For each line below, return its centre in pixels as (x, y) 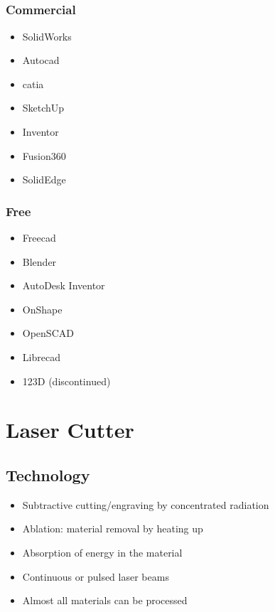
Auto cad (41, 60)
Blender (39, 261)
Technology (48, 474)
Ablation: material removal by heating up (113, 528)
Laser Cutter (70, 430)
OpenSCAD (48, 333)
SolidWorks (47, 36)
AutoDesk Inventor (64, 285)
